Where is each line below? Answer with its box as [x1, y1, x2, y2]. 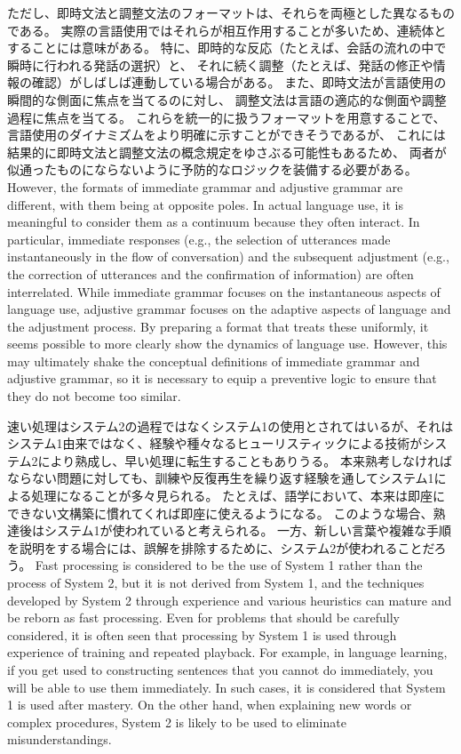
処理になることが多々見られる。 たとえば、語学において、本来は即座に [31, 486, 446, 505]
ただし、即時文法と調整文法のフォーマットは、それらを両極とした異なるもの [7, 4, 455, 21]
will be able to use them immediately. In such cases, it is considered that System [7, 678, 446, 696]
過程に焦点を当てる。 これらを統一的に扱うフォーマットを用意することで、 [7, 108, 446, 126]
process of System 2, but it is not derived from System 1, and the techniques [7, 574, 425, 591]
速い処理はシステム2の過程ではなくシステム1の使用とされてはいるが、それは [7, 416, 454, 435]
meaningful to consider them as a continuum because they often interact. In [7, 213, 420, 231]
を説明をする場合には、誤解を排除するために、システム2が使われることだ [7, 538, 434, 557]
